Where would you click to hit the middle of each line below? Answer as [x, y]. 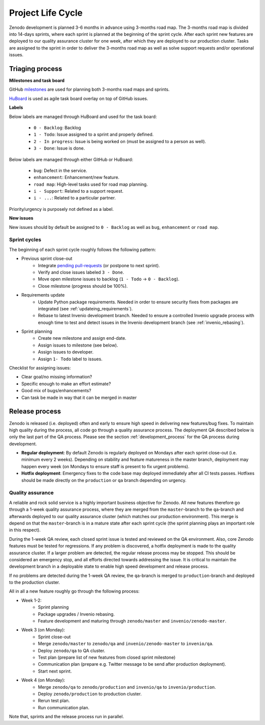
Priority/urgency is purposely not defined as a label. [61, 209]
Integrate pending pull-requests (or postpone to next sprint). [99, 265]
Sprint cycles [25, 240]
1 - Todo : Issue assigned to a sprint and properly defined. [94, 134]
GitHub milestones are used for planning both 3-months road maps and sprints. [89, 89]
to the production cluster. [35, 582]
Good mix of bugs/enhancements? [56, 391]
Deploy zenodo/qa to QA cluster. [72, 650]
